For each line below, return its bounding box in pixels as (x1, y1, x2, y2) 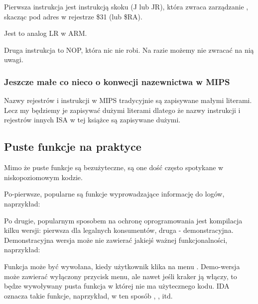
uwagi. (4, 54, 23, 65)
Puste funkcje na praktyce (4, 139, 141, 154)
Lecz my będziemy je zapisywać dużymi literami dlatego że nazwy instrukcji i (4, 104, 241, 115)
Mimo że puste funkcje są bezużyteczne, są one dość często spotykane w (4, 162, 224, 173)
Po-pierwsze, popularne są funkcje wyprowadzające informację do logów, (4, 189, 225, 199)
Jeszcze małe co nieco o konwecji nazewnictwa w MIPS (4, 75, 230, 88)
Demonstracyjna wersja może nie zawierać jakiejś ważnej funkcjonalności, (4, 234, 228, 245)
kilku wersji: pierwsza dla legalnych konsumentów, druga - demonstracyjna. (4, 225, 234, 235)
